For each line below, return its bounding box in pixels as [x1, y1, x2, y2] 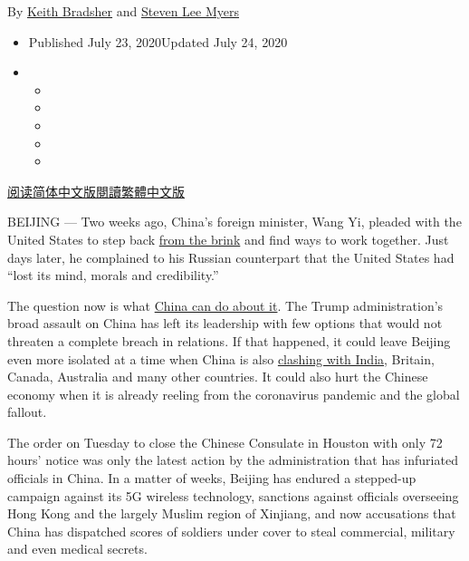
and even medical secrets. [7, 539, 148, 558]
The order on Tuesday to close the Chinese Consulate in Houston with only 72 [7, 432, 443, 451]
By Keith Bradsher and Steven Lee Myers [7, 2, 239, 20]
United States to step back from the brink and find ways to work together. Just [7, 229, 449, 248]
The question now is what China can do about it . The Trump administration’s [7, 295, 444, 314]
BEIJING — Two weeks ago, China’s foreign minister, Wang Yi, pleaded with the [7, 212, 462, 231]
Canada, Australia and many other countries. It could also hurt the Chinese [7, 367, 428, 386]
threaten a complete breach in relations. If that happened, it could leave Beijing [7, 331, 451, 350]
